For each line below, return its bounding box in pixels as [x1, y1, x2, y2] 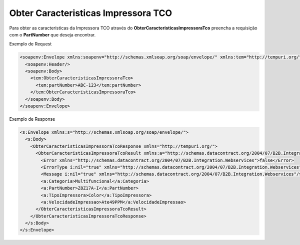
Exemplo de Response [9, 116, 55, 122]
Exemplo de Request [9, 41, 52, 47]
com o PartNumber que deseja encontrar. [9, 31, 96, 37]
